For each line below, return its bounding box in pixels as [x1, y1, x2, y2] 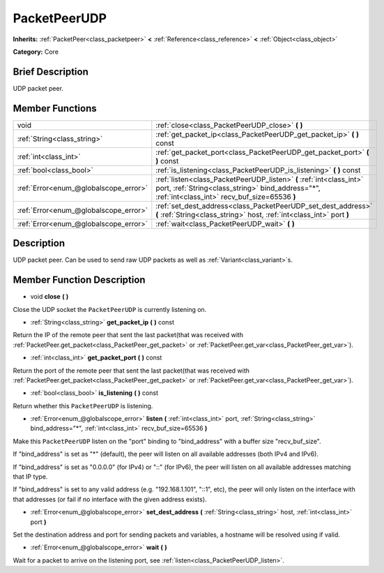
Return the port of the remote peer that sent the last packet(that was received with [13, 366, 250, 375]
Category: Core [13, 47, 59, 56]
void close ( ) [30, 292, 69, 301]
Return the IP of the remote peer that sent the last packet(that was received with [13, 331, 244, 339]
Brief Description [13, 66, 89, 77]
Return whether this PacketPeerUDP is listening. [13, 401, 153, 410]
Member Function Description [13, 274, 146, 286]
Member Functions [13, 102, 97, 114]
